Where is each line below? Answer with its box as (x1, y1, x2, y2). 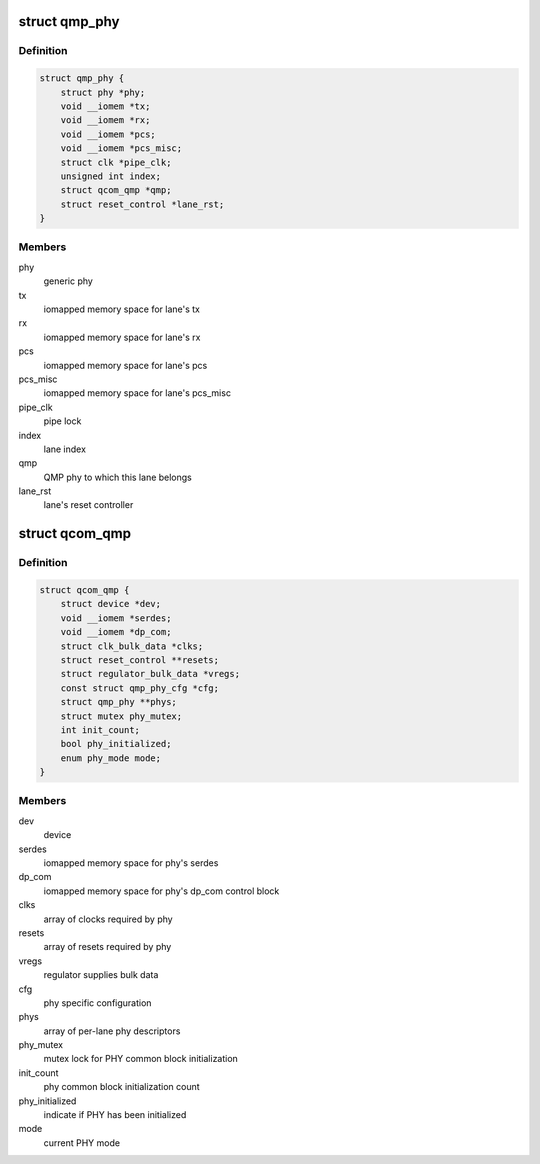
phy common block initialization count (43, 1081, 200, 1093)
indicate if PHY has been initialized (43, 1109, 187, 1121)
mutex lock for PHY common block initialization (43, 1053, 239, 1065)
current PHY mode (43, 1136, 120, 1149)
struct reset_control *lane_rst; (60, 198, 225, 210)
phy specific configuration (43, 996, 152, 1009)
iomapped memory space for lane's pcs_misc (43, 387, 232, 399)
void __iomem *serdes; (60, 612, 172, 624)
